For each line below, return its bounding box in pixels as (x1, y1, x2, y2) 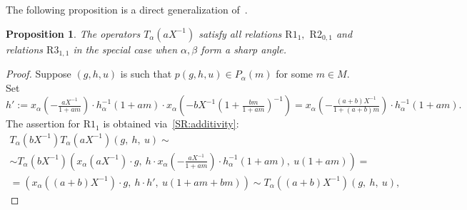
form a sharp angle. (201, 41, 287, 56)
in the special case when (73, 41, 178, 56)
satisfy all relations (199, 26, 282, 41)
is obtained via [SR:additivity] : (103, 116, 239, 131)
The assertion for (6, 116, 81, 131)
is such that (120, 66, 172, 81)
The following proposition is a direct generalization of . (6, 2, 248, 16)
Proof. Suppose (6, 66, 71, 81)
